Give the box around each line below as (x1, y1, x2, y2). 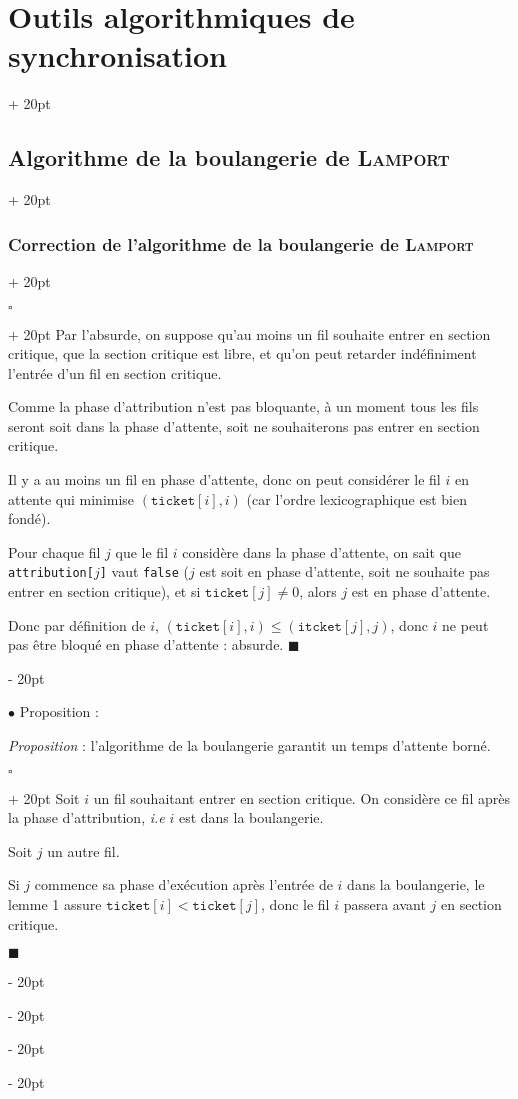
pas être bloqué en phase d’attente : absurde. (8, 634, 284, 655)
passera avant (343, 894, 426, 915)
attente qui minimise (8, 488, 135, 509)
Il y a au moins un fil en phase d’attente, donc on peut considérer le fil (8, 469, 441, 490)
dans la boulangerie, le (347, 874, 485, 895)
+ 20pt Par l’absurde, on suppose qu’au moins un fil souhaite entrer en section (8, 323, 491, 344)
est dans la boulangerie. (178, 807, 324, 828)
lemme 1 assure (8, 894, 102, 915)
